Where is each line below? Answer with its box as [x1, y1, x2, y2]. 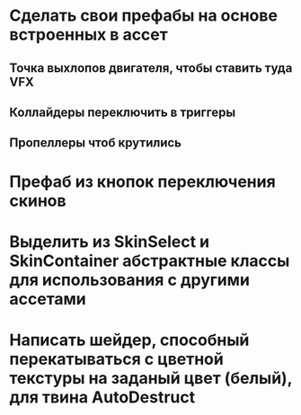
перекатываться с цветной [9, 349, 225, 369]
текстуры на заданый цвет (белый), [9, 367, 293, 388]
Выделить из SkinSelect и [9, 231, 209, 252]
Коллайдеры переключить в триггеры [9, 104, 236, 119]
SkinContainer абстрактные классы [9, 251, 290, 270]
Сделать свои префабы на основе [9, 5, 279, 26]
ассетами [9, 288, 87, 309]
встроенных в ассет [9, 24, 168, 45]
